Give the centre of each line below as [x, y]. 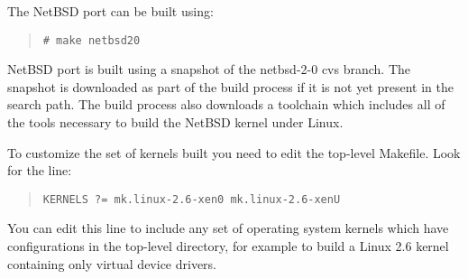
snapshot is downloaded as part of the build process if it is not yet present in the [231, 86]
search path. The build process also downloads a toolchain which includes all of [226, 104]
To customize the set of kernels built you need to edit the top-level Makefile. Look [234, 152]
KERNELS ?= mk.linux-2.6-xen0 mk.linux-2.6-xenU [192, 199]
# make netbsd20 [92, 40]
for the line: [40, 170]
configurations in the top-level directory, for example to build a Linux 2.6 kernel [228, 246]
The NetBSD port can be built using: [110, 11]
